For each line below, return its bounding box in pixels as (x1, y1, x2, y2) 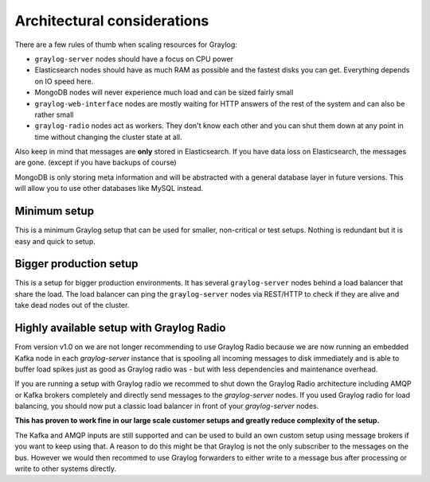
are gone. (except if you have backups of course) (14, 157, 177, 167)
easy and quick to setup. (14, 236, 96, 246)
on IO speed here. (34, 76, 94, 86)
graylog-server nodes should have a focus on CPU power (34, 54, 234, 64)
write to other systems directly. (14, 464, 117, 473)
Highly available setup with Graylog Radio (14, 321, 226, 335)
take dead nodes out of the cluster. (14, 301, 130, 310)
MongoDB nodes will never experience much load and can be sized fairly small (34, 87, 294, 97)
